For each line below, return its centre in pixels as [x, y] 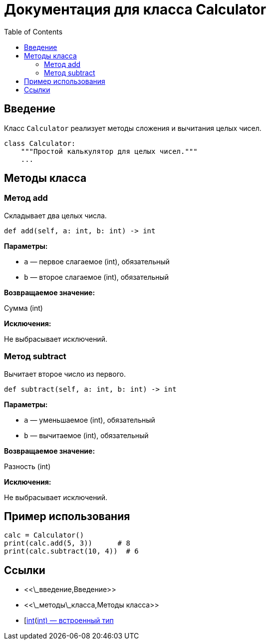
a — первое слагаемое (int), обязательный [97, 261]
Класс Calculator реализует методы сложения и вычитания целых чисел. [133, 128]
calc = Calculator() [44, 535]
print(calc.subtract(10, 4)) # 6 [71, 551]
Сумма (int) [23, 308]
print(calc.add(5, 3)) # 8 [67, 543]
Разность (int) [27, 466]
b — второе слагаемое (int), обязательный [97, 277]
